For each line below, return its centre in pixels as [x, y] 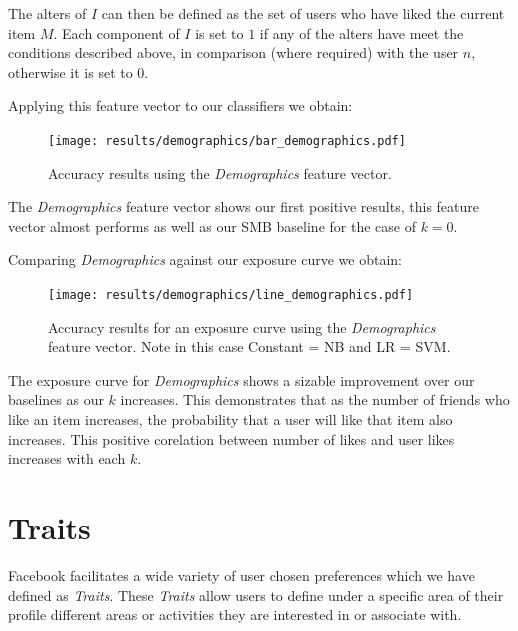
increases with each [67, 458]
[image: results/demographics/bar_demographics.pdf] [227, 140]
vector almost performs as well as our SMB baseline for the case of [212, 225]
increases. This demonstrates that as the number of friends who [315, 399]
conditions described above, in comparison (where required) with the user [233, 52]
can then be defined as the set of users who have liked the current [303, 13]
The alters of [47, 13]
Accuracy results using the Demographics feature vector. [220, 172]
